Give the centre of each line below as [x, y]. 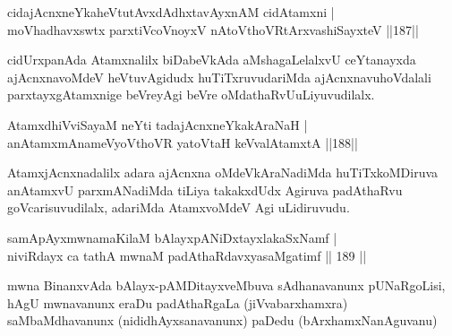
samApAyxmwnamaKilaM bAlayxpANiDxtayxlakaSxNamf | [172, 237]
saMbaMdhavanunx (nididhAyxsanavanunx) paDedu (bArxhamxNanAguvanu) [222, 320]
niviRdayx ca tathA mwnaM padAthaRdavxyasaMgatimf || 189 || [187, 255]
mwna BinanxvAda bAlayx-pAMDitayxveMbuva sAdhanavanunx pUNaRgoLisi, [226, 285]
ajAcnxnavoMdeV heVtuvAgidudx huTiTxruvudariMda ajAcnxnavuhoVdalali [219, 77]
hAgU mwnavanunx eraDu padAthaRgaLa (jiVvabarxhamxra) [178, 302]
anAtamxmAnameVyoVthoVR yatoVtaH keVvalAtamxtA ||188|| [183, 142]
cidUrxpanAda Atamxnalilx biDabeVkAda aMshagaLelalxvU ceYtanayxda [212, 60]
